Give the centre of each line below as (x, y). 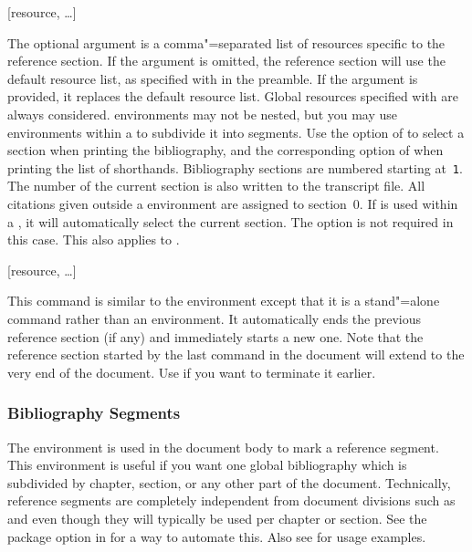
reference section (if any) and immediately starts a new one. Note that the (215, 336)
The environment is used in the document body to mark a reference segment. (223, 447)
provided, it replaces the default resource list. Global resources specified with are (233, 96)
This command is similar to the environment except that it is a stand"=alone (224, 301)
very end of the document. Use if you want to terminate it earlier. (192, 372)
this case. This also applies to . (94, 240)
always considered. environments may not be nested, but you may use (203, 114)
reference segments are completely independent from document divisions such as (231, 500)
